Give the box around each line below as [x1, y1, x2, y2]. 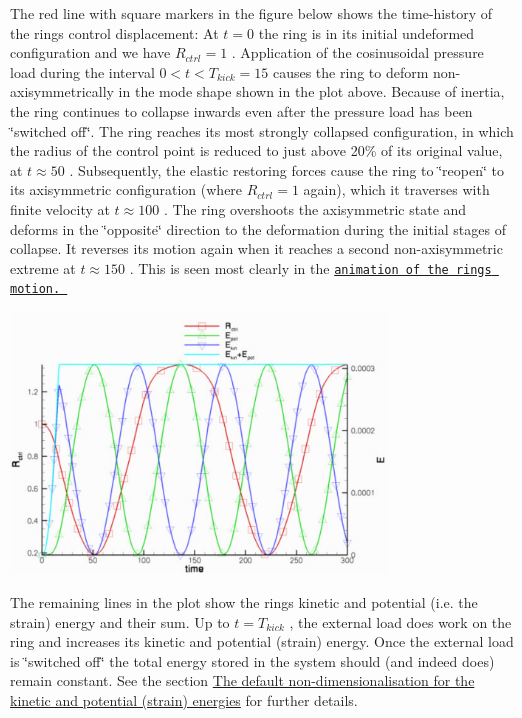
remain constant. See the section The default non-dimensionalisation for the [10, 670, 475, 691]
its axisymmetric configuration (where [10, 179, 243, 200]
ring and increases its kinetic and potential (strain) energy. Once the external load [10, 631, 514, 652]
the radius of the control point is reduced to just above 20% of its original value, [10, 140, 503, 161]
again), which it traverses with [303, 179, 490, 200]
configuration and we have [10, 42, 171, 63]
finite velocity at [10, 198, 110, 219]
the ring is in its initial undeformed [258, 22, 475, 43]
